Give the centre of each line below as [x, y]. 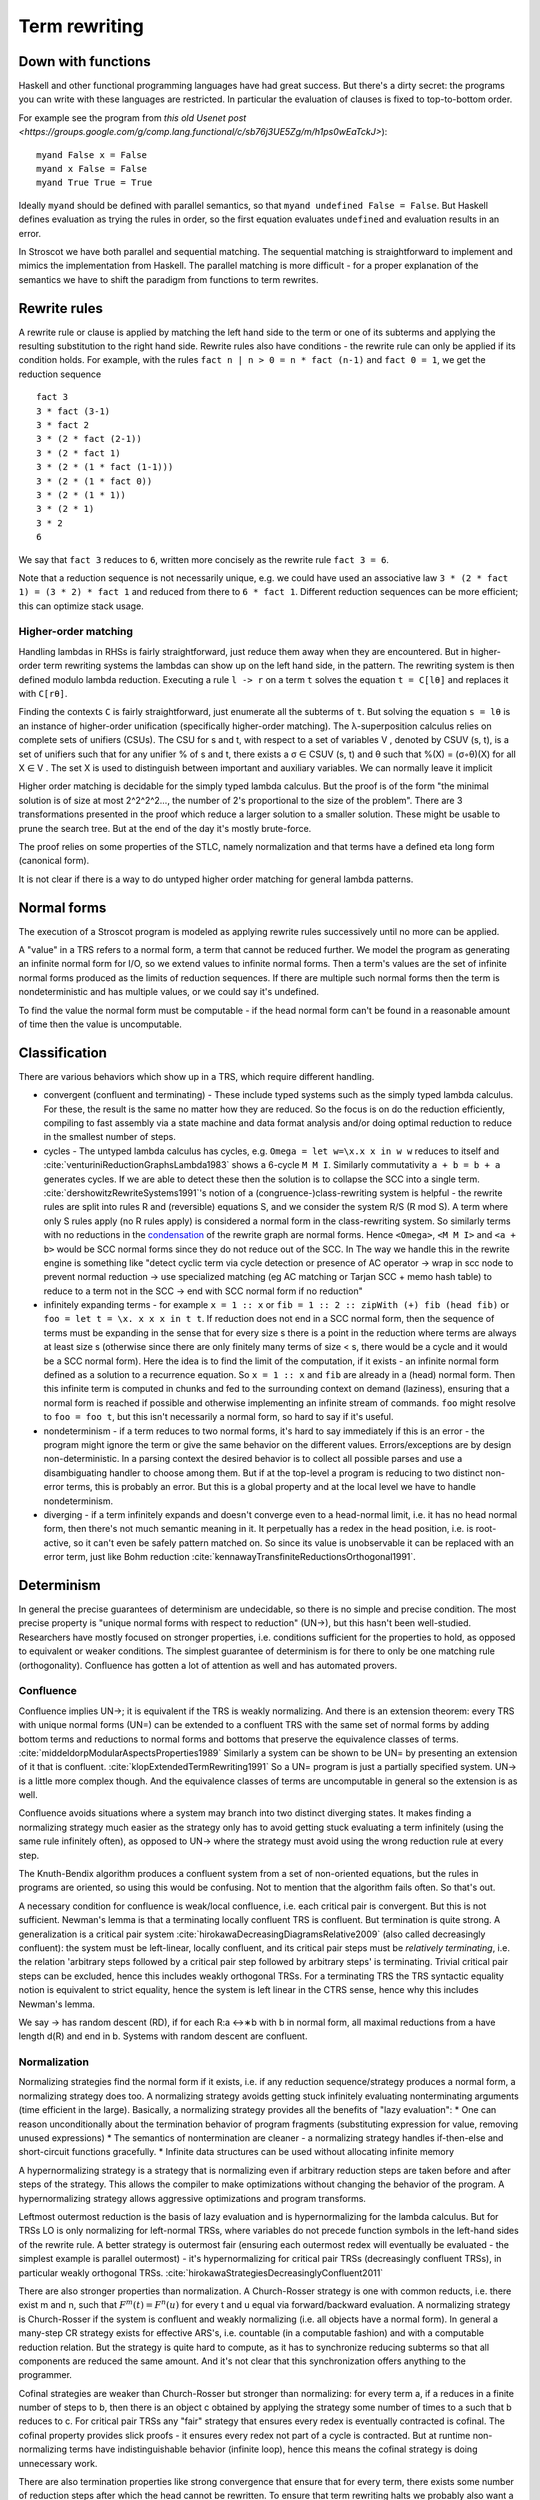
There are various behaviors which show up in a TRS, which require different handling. [196, 1076]
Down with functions [84, 61]
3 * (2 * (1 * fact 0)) [94, 481]
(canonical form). [54, 861]
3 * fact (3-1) [73, 411]
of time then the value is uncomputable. [100, 1024]
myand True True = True [94, 183]
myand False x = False [92, 154]
